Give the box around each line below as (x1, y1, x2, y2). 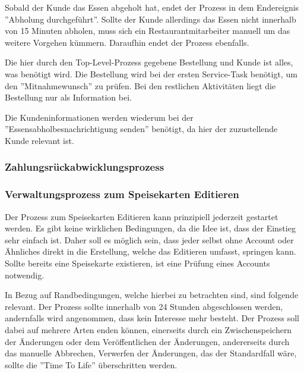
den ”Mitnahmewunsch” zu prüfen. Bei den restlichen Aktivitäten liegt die (5, 79, 276, 92)
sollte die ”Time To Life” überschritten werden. (5, 358, 178, 371)
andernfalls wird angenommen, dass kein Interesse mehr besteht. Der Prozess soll (5, 312, 299, 324)
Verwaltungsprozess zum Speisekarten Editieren (5, 187, 239, 202)
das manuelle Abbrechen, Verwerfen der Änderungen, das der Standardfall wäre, (5, 347, 297, 359)
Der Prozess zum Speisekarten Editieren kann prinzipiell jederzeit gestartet (5, 210, 278, 222)
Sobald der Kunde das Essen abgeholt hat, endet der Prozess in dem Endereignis (5, 1, 299, 13)
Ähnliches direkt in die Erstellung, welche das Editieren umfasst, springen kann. (5, 245, 296, 258)
